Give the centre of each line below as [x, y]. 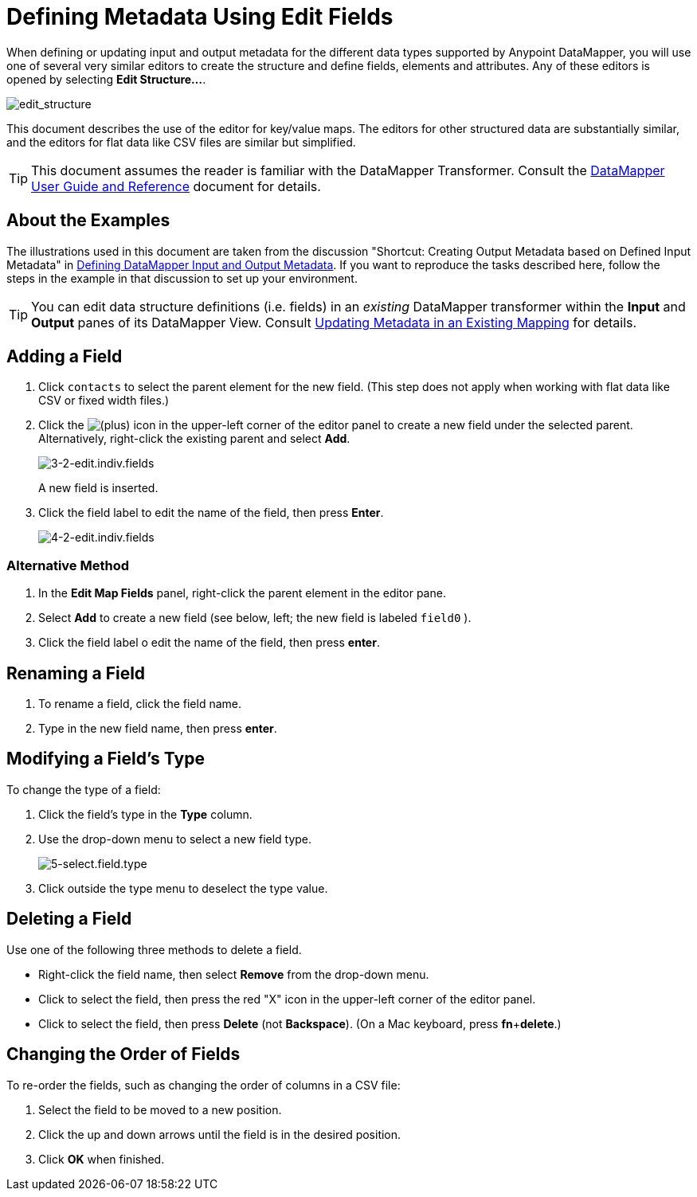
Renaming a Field [76, 673]
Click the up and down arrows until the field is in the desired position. [220, 1134]
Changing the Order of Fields [123, 1054]
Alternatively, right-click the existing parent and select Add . [194, 439]
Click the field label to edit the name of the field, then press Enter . [211, 513]
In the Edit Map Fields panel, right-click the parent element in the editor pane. [242, 593]
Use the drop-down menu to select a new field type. [175, 839]
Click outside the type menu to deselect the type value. [183, 888]
